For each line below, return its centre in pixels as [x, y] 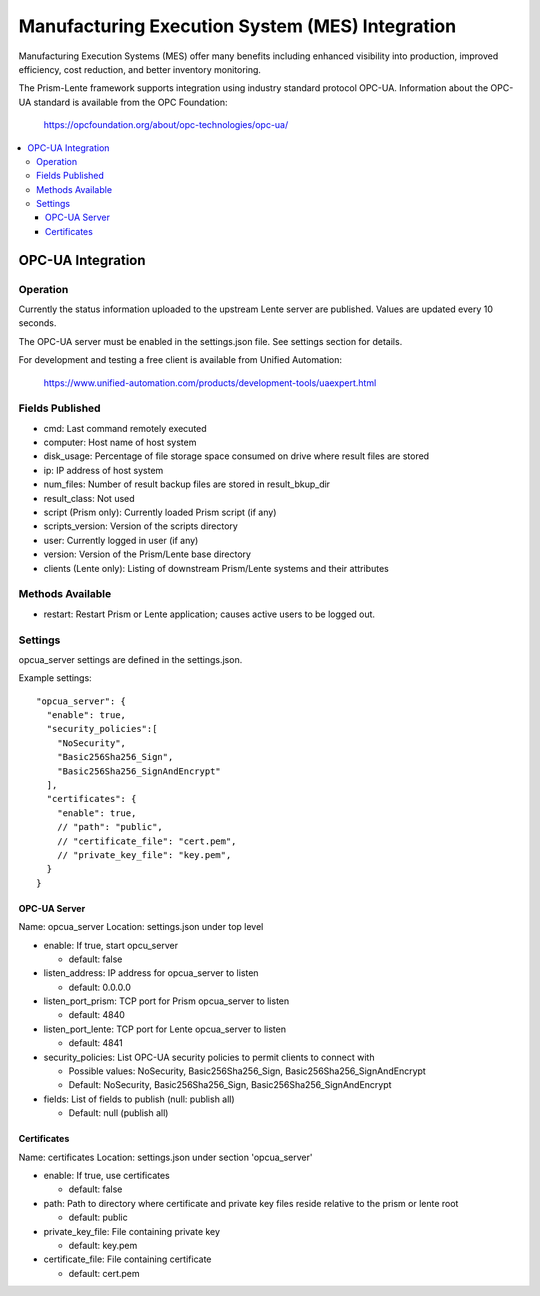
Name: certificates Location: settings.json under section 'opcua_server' [165, 1157]
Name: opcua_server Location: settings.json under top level [141, 927]
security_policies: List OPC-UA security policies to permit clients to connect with [209, 1057]
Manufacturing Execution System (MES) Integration [237, 26]
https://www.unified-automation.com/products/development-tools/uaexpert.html [210, 382]
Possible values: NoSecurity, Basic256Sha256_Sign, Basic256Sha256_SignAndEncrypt [247, 1071]
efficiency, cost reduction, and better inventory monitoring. [140, 69]
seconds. [37, 323]
